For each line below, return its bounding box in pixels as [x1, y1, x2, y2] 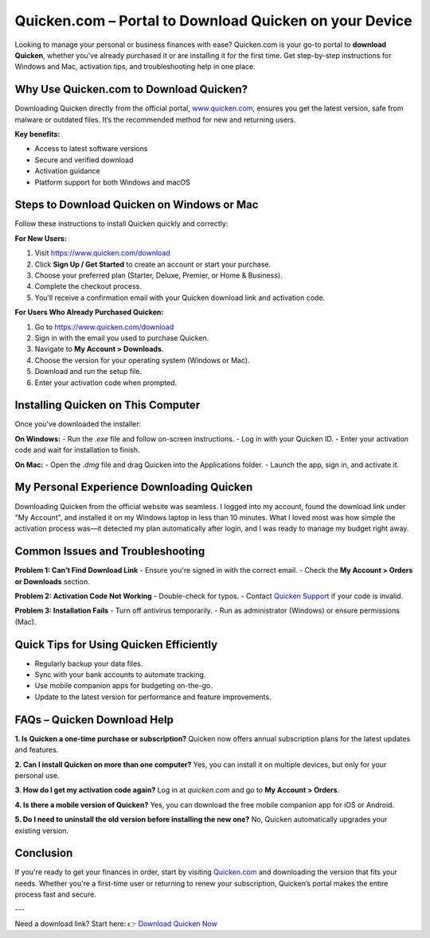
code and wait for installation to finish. [14, 446, 140, 455]
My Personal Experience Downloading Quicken [14, 481, 253, 494]
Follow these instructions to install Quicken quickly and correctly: [14, 219, 229, 228]
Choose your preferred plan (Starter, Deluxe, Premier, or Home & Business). [34, 271, 283, 280]
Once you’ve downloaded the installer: [14, 419, 142, 429]
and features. [14, 745, 59, 755]
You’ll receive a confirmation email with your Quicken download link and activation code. [34, 293, 326, 302]
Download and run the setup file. [34, 367, 143, 376]
